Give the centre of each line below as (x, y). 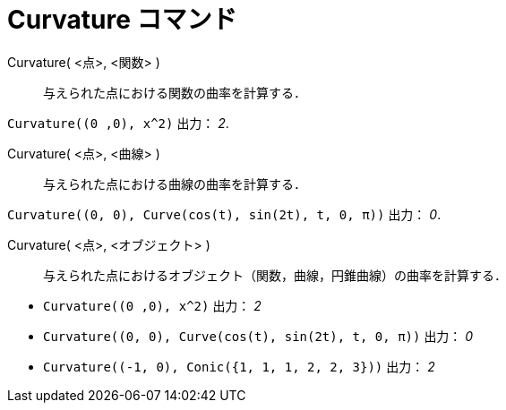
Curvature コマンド (122, 20)
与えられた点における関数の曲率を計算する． (175, 92)
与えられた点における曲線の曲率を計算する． (175, 184)
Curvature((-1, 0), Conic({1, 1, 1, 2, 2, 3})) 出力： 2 (239, 366)
